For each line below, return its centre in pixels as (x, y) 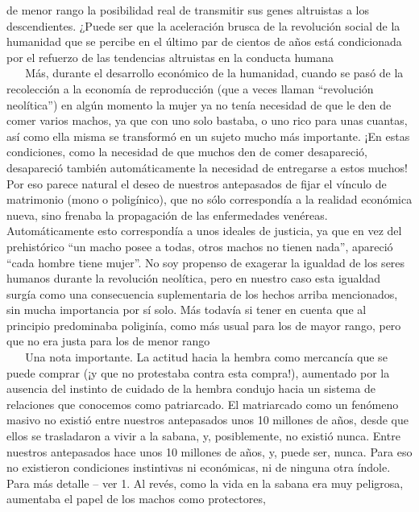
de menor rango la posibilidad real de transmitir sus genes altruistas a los (188, 10)
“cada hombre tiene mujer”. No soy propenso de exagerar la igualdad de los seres (206, 262)
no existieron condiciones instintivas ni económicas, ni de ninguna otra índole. (199, 467)
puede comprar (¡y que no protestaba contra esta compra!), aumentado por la (198, 372)
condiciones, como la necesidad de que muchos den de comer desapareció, (187, 152)
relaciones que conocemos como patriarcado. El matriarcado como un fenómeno (203, 404)
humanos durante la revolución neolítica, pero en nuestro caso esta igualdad (194, 278)
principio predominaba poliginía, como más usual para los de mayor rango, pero (204, 325)
